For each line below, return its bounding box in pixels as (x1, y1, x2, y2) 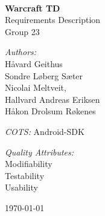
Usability (5, 181, 38, 194)
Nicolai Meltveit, (5, 81, 66, 94)
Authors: (5, 45, 37, 58)
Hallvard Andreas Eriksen (5, 93, 100, 105)
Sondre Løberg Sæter (5, 69, 83, 82)
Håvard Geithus (5, 57, 63, 70)
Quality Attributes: (5, 145, 74, 158)
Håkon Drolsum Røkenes (5, 105, 96, 117)
